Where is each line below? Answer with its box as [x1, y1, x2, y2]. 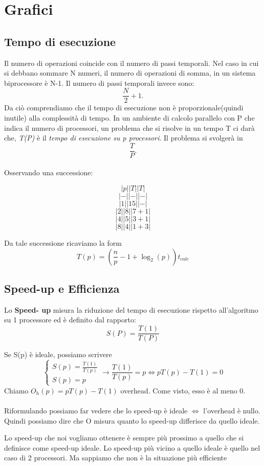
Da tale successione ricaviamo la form [4, 238, 122, 248]
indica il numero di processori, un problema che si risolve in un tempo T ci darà [4, 122, 255, 133]
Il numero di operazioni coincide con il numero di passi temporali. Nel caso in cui [4, 57, 259, 68]
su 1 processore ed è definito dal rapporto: [4, 314, 136, 325]
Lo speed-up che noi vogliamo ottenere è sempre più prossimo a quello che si [4, 432, 244, 443]
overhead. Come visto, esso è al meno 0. [120, 385, 246, 395]
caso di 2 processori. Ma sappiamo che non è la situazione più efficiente [4, 452, 227, 463]
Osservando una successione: [4, 167, 93, 178]
